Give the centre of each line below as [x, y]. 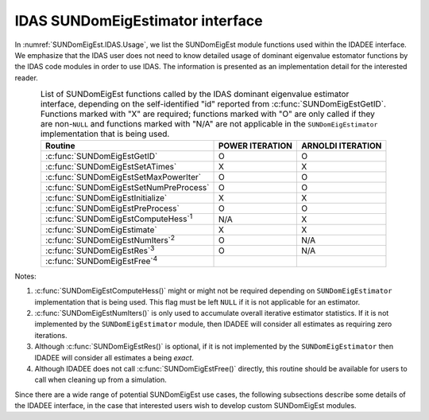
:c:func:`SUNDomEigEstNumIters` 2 [110, 239]
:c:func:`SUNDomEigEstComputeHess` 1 [119, 218]
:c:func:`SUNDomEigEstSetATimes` [111, 167]
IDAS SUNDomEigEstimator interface [139, 21]
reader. [27, 78]
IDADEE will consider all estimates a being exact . [114, 357]
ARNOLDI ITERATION [341, 146]
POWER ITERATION [255, 146]
